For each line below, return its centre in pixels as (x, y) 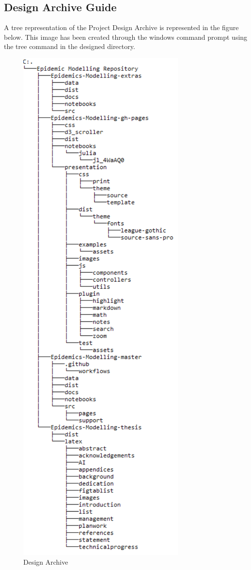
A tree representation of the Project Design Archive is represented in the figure (121, 27)
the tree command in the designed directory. (70, 46)
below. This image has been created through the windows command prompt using (126, 37)
